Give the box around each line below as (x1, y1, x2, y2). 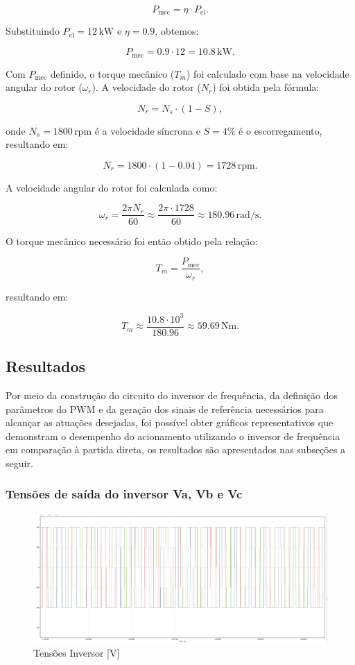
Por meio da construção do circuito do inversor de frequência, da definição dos (6, 388, 338, 402)
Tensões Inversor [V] (33, 645, 120, 659)
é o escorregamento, (239, 123, 322, 137)
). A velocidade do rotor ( (92, 80, 201, 94)
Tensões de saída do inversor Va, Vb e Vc (6, 485, 243, 503)
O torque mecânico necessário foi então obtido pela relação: (6, 233, 258, 248)
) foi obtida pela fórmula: (212, 80, 320, 94)
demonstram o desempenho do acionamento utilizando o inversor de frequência (6, 428, 340, 443)
